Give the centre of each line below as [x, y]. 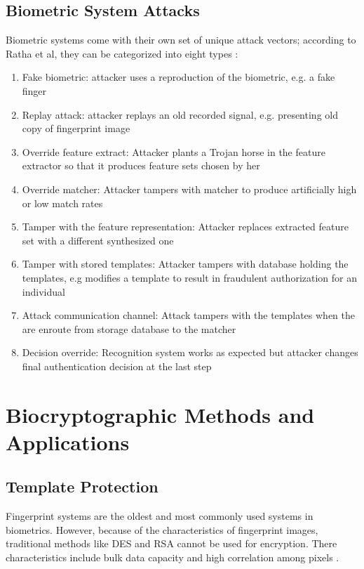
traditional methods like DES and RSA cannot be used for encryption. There [171, 543]
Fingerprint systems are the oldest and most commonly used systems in [160, 516]
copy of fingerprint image [76, 128]
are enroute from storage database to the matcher [129, 328]
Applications [68, 442]
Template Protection [82, 486]
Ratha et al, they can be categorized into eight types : [122, 53]
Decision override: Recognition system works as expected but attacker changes [190, 352]
